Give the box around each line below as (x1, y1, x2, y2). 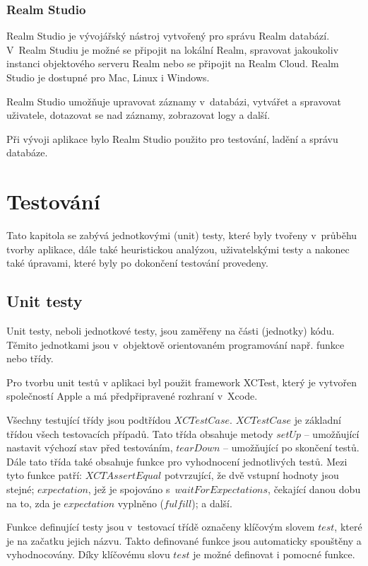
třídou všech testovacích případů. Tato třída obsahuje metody (6, 426, 273, 441)
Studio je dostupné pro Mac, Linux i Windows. (6, 70, 210, 84)
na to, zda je (6, 495, 61, 510)
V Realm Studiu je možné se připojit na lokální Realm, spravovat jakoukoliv (6, 42, 339, 57)
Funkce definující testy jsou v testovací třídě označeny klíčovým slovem (6, 519, 315, 534)
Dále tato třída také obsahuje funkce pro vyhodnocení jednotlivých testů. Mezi (6, 454, 348, 468)
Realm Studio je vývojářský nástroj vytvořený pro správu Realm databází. (6, 28, 330, 43)
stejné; (6, 482, 35, 497)
